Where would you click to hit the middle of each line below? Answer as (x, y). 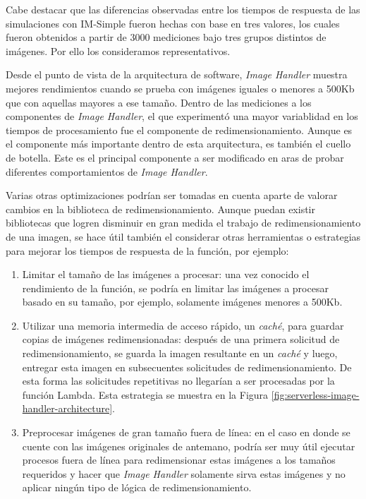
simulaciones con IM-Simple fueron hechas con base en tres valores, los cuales (173, 23)
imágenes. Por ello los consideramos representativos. (118, 50)
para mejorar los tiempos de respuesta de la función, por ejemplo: (147, 250)
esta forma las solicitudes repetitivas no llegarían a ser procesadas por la (178, 381)
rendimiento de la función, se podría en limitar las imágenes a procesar (175, 288)
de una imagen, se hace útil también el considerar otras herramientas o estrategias (183, 236)
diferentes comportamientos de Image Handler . (107, 171)
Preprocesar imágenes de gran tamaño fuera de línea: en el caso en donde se (186, 432)
